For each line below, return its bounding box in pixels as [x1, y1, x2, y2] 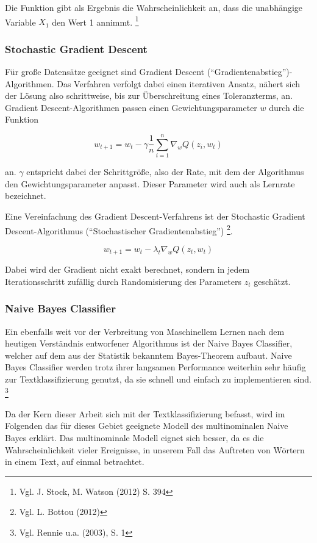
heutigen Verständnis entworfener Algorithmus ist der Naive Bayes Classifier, [5, 337, 293, 350]
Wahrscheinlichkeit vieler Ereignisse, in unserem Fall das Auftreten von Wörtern [5, 443, 305, 456]
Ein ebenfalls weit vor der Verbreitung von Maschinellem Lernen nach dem [5, 325, 285, 337]
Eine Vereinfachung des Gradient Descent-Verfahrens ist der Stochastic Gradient [5, 209, 305, 222]
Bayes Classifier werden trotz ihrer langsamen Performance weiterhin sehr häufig [5, 361, 306, 373]
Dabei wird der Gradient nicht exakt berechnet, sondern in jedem [5, 263, 250, 276]
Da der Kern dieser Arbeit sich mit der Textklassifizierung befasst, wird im [5, 407, 285, 420]
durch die [269, 101, 304, 113]
